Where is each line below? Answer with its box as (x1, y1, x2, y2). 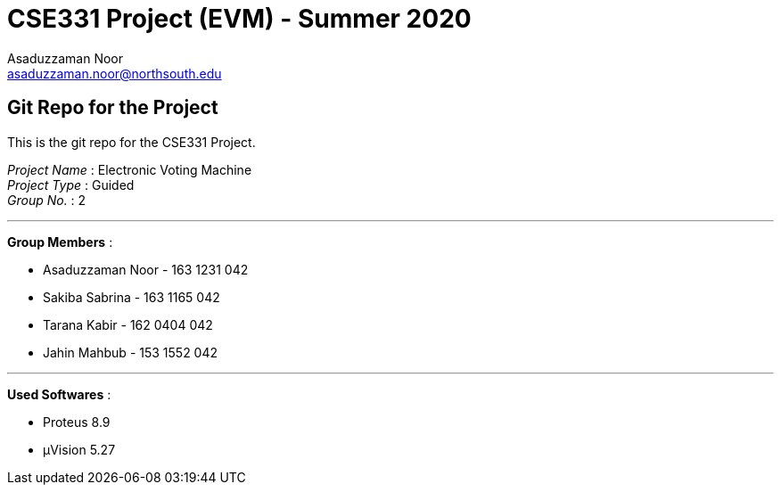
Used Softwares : (7, 386, 111, 402)
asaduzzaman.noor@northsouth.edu (7, 65, 222, 81)
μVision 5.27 (43, 441, 116, 457)
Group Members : (7, 234, 113, 250)
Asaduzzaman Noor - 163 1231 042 (43, 261, 249, 277)
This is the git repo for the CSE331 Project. (7, 134, 256, 150)
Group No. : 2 (7, 192, 86, 208)
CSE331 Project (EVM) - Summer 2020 (7, 4, 472, 34)
